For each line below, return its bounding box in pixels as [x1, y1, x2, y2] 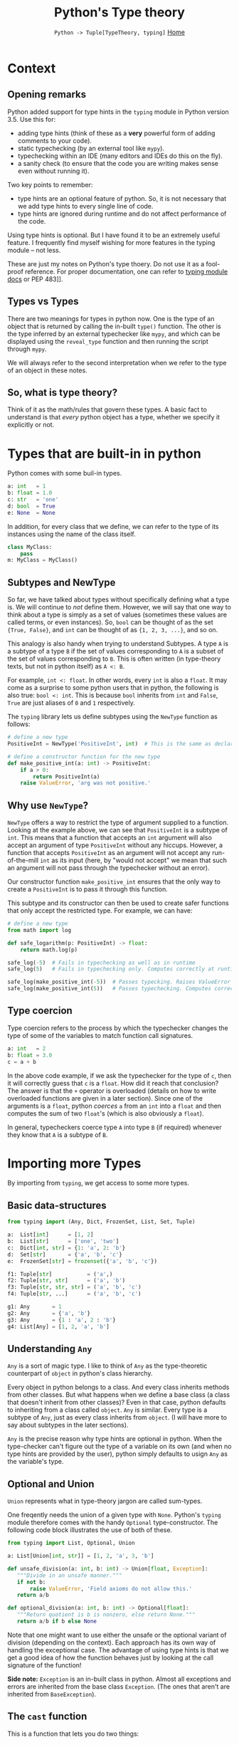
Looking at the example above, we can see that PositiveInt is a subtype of [7, 826, 228, 834]
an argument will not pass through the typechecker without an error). [7, 864, 210, 872]
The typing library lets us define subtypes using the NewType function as [7, 713, 218, 721]
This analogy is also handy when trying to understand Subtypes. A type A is [7, 639, 229, 648]
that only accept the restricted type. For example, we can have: [7, 906, 193, 915]
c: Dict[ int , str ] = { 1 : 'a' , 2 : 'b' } [7, 1244, 126, 1252]
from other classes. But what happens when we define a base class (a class [7, 1390, 230, 1399]
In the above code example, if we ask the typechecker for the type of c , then [7, 1071, 231, 1079]
